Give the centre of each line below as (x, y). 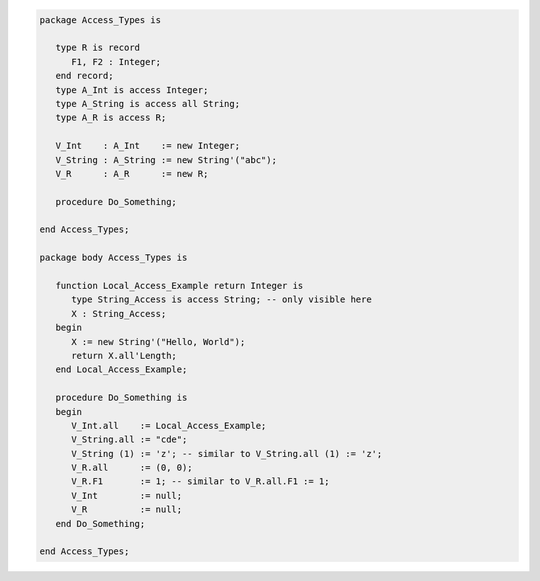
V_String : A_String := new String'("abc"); (166, 159)
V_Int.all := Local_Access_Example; (169, 425)
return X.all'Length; (124, 355)
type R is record (97, 48)
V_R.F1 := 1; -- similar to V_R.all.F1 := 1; (200, 481)
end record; (84, 76)
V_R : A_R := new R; (132, 173)
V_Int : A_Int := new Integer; (147, 146)
